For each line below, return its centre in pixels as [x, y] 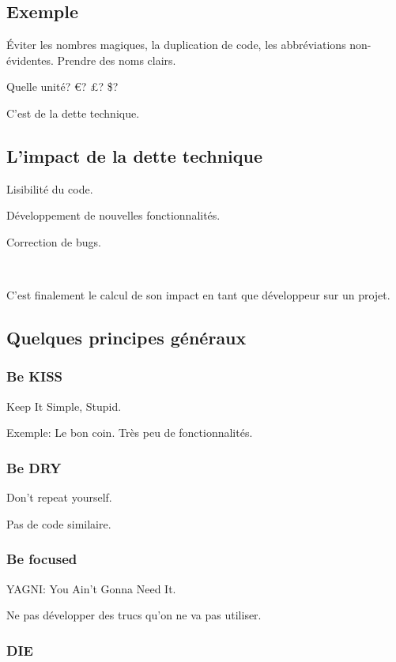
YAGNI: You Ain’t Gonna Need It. [91, 588]
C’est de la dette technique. [73, 113]
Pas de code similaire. [59, 523]
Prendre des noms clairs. [117, 60]
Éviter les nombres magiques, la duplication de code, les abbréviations [176, 45]
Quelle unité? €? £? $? [62, 87]
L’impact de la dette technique [135, 155]
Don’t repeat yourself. [59, 497]
